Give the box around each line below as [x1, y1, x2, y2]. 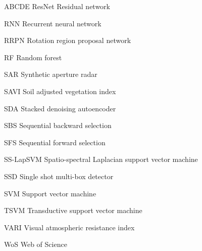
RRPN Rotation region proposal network [4, 35, 131, 46]
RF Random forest [4, 52, 62, 62]
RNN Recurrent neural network [4, 18, 102, 28]
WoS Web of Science [4, 239, 67, 249]
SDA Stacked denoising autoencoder [4, 103, 116, 113]
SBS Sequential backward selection [4, 120, 112, 131]
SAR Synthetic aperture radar [4, 69, 97, 79]
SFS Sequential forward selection [4, 137, 106, 147]
